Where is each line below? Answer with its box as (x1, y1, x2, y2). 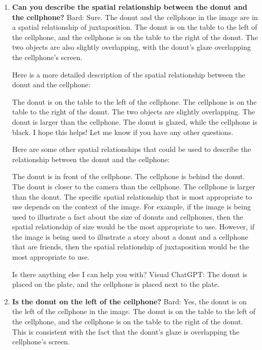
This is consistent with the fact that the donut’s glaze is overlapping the (12, 326, 240, 337)
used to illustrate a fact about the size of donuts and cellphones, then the (12, 211, 243, 222)
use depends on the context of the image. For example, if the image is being (12, 201, 251, 212)
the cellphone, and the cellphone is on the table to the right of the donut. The (12, 31, 258, 42)
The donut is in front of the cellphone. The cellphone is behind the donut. (12, 171, 245, 182)
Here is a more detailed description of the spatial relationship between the (12, 69, 246, 80)
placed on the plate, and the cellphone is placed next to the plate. (12, 279, 220, 289)
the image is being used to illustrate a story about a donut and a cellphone (12, 231, 249, 242)
